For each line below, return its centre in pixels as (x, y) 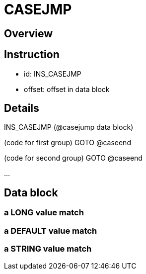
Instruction (32, 55)
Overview (29, 33)
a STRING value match (48, 249)
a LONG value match (44, 213)
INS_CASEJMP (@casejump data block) (69, 127)
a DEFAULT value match (51, 230)
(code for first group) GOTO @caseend (68, 143)
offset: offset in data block (67, 89)
